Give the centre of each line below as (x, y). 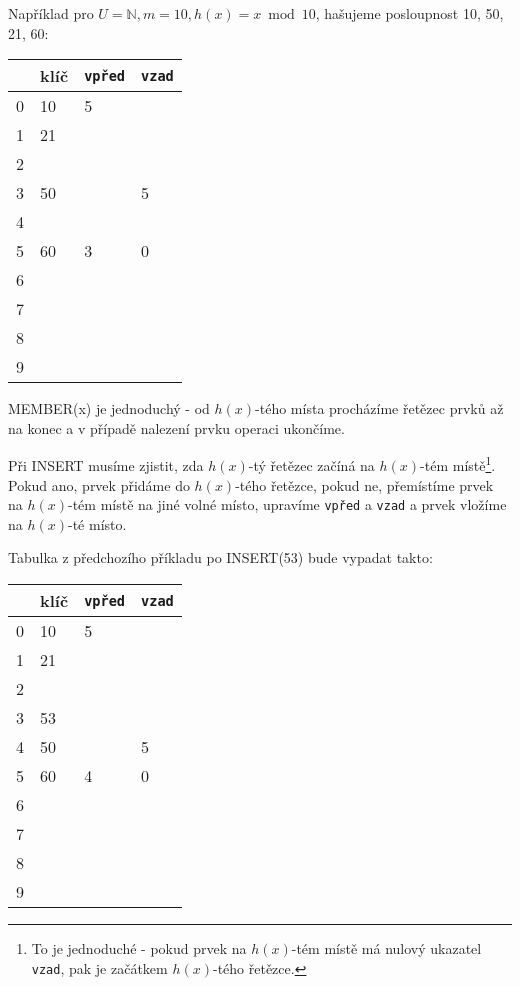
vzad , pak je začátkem (99, 967)
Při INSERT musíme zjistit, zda (106, 465)
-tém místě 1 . (458, 464)
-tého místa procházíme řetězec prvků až (379, 408)
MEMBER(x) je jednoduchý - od (109, 408)
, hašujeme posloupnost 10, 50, (409, 13)
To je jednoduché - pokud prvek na (139, 948)
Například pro (51, 13)
